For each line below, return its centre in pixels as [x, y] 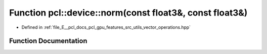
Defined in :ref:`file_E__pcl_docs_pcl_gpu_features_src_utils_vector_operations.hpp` [106, 27]
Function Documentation [48, 41]
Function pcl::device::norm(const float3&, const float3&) [128, 13]
